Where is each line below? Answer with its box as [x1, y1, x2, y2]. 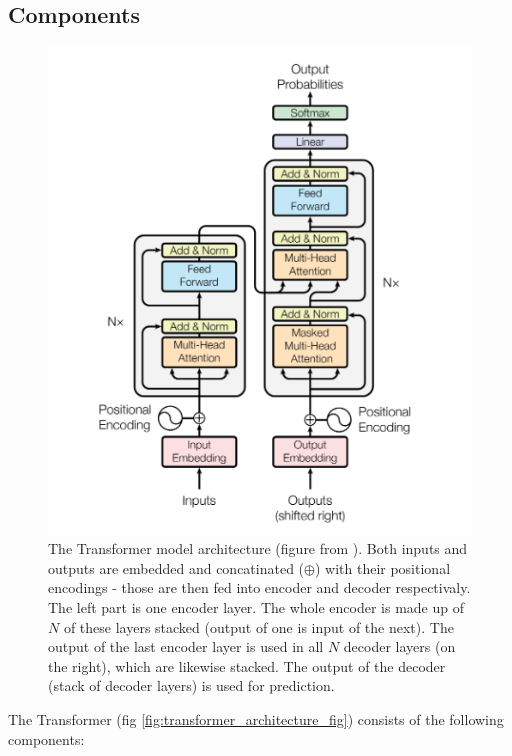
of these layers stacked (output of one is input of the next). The [63, 616, 454, 637]
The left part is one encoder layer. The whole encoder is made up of [48, 597, 464, 618]
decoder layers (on [343, 636, 456, 657]
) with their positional [314, 557, 451, 578]
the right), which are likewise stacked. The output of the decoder [48, 655, 446, 676]
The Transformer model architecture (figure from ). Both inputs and [48, 538, 468, 559]
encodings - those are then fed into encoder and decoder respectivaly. [48, 577, 471, 598]
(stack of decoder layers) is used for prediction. [48, 675, 335, 696]
